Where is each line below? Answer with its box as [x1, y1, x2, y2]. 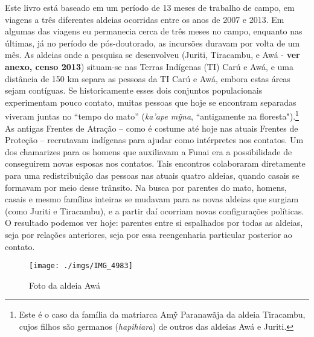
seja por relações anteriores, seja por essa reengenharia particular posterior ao [5, 228, 292, 240]
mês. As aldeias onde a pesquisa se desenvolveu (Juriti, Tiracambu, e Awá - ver [5, 48, 300, 61]
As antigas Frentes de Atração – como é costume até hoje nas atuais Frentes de [5, 121, 298, 134]
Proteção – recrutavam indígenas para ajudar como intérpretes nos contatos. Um [5, 133, 304, 146]
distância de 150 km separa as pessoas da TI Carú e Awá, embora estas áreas [5, 72, 290, 85]
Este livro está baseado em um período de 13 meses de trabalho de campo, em [5, 1, 295, 13]
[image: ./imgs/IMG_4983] [29, 262, 133, 271]
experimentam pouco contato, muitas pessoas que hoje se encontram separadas [5, 95, 296, 108]
